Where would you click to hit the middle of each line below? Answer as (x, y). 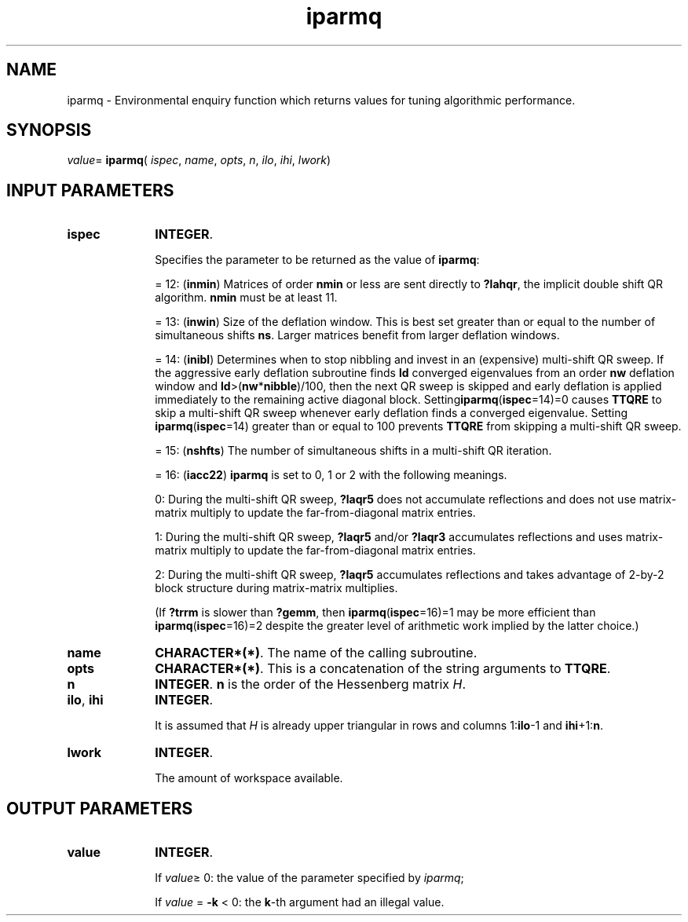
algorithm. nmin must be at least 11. (246, 298)
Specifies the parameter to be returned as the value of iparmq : (317, 260)
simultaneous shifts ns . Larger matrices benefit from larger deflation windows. (357, 335)
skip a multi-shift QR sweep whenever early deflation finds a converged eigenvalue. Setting (391, 413)
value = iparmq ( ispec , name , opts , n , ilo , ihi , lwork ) (199, 160)
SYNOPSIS (49, 130)
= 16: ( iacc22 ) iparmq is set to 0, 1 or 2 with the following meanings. (331, 475)
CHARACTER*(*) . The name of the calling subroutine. (316, 653)
